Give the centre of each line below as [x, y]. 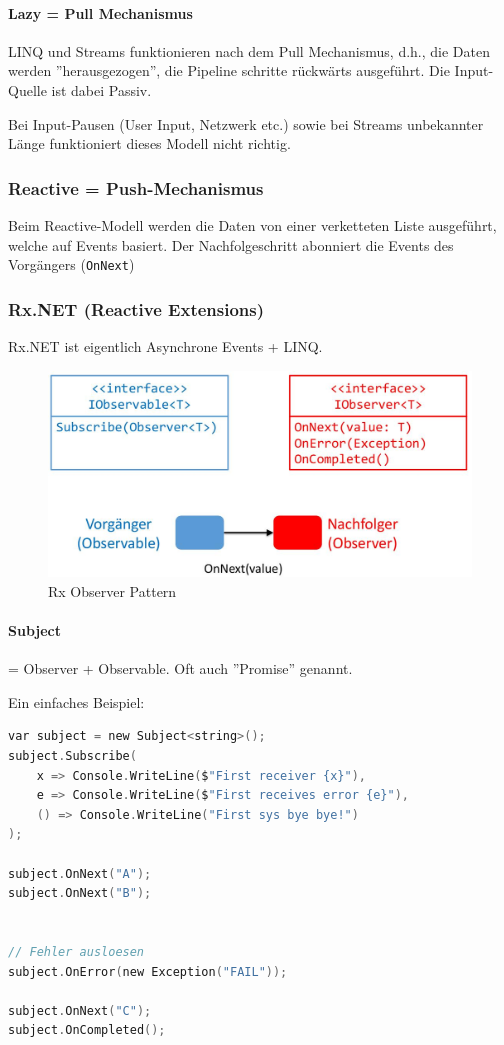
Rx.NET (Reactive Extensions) [136, 308]
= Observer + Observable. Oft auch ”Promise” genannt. [180, 668]
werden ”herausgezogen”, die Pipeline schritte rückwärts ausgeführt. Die [229, 70]
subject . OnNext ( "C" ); [80, 1010]
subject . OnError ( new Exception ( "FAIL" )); [148, 971]
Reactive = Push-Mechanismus [136, 187]
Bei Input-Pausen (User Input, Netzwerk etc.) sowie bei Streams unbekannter [246, 123]
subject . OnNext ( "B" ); [80, 893]
